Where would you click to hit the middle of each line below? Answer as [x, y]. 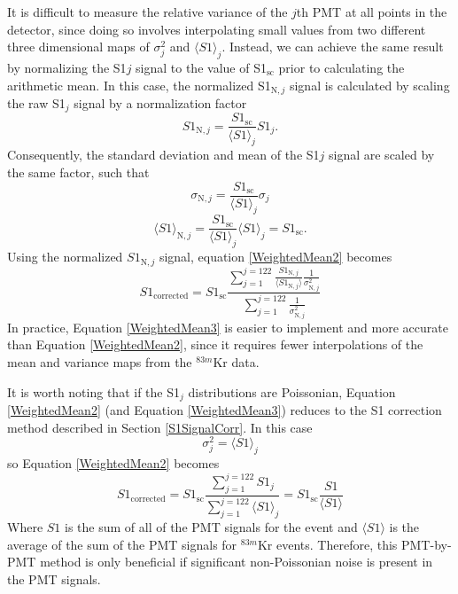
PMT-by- [426, 544]
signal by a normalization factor [160, 103]
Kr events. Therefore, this [327, 544]
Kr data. [236, 361]
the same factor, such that [78, 172]
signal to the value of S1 [201, 67]
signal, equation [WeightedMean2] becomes [276, 257]
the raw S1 [36, 103]
